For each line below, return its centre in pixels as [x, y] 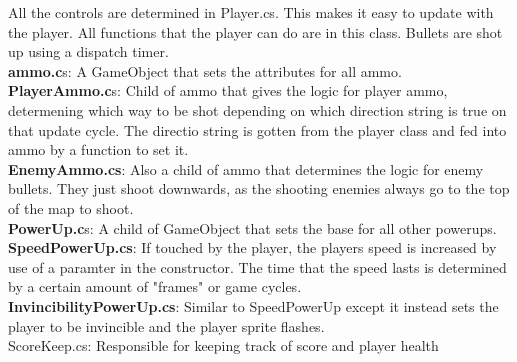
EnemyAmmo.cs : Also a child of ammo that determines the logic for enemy [246, 168]
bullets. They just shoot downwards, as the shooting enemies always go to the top [259, 188]
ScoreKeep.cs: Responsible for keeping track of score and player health [223, 345]
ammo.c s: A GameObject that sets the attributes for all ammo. [205, 70]
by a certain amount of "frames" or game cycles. [155, 286]
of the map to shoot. [71, 207]
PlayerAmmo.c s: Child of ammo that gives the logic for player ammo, [228, 90]
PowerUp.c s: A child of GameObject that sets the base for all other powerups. [252, 227]
